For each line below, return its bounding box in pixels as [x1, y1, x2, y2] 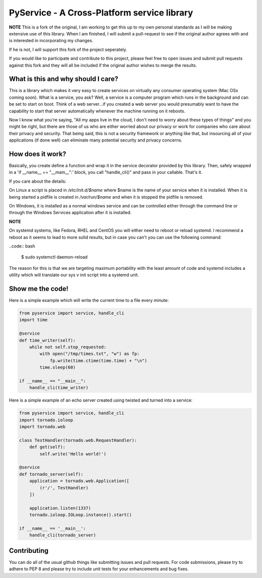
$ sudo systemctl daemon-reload [21, 254, 88, 260]
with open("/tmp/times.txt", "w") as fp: [39, 351, 140, 357]
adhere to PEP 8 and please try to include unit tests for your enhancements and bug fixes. [9, 566, 189, 572]
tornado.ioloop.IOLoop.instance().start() [29, 512, 132, 518]
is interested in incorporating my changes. [9, 38, 94, 44]
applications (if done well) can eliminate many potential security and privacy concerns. [9, 137, 182, 143]
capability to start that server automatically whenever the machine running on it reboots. [9, 108, 185, 114]
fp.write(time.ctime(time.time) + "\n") [49, 358, 147, 363]
